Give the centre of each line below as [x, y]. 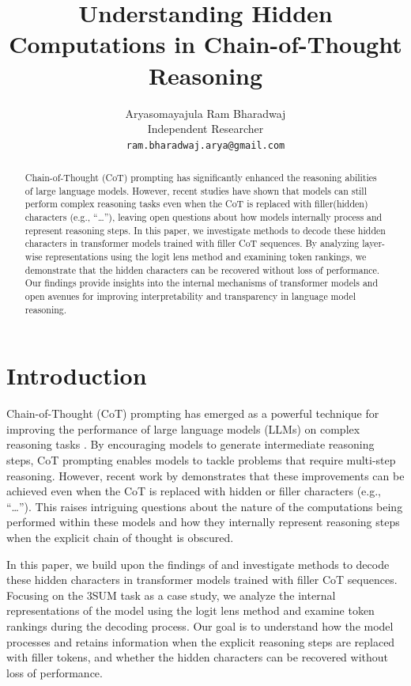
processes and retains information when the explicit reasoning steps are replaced [201, 641]
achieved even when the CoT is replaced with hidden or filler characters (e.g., [194, 491]
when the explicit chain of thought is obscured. [120, 538]
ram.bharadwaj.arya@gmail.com [205, 145]
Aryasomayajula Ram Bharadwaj [205, 113]
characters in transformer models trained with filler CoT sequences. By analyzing [192, 243]
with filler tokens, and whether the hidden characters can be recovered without [197, 657]
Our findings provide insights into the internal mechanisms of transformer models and [202, 283]
